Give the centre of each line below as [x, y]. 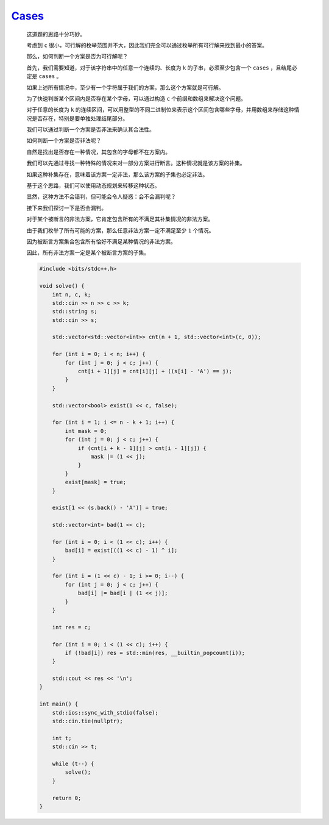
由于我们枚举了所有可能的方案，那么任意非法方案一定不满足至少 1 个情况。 [120, 230]
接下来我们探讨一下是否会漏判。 [66, 208]
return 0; [67, 798]
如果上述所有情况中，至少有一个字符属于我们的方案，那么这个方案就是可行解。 [125, 87]
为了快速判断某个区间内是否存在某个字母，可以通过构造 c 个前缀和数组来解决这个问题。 [136, 98]
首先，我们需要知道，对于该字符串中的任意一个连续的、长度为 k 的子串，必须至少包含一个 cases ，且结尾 [159, 68]
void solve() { [62, 286]
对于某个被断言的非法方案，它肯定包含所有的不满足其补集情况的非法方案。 [120, 219]
